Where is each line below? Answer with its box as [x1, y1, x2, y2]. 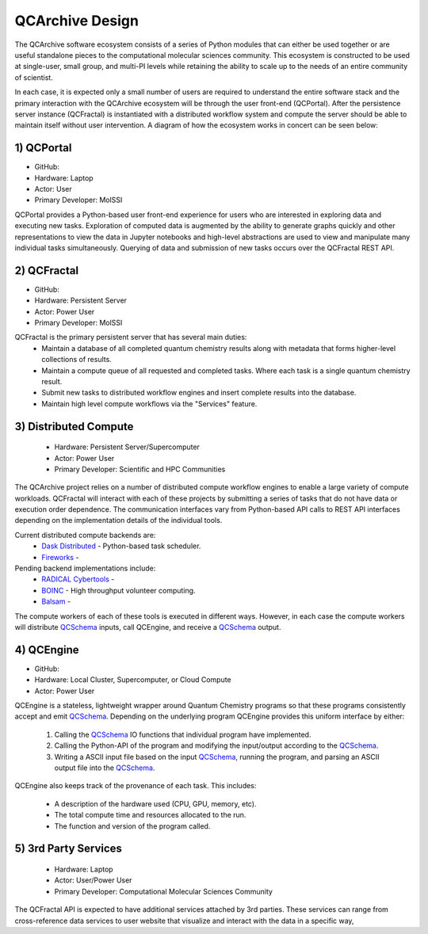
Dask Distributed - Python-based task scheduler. [41, 541, 201, 551]
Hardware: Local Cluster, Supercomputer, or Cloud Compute [34, 675, 231, 684]
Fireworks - [41, 552, 79, 562]
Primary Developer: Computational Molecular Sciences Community [54, 886, 273, 896]
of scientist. [14, 72, 53, 82]
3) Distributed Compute [14, 420, 134, 433]
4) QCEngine [14, 642, 79, 657]
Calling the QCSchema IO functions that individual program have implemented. [54, 730, 311, 739]
